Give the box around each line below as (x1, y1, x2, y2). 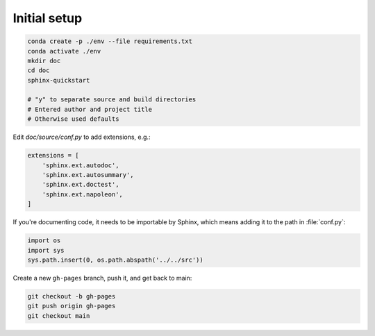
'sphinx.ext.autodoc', (42, 161, 119, 169)
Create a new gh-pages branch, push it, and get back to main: (12, 274, 192, 282)
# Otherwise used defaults (27, 115, 119, 123)
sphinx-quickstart (27, 76, 90, 84)
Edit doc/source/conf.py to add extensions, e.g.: (12, 133, 151, 142)
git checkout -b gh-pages (27, 292, 116, 300)
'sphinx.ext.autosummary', (42, 171, 135, 179)
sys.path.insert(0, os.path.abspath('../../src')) (27, 255, 204, 264)
